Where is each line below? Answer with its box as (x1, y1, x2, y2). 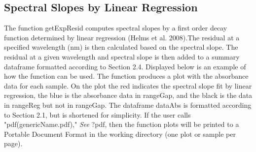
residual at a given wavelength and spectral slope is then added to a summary (4, 51, 240, 61)
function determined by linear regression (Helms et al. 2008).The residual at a (4, 32, 240, 42)
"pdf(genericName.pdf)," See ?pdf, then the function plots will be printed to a (4, 119, 239, 129)
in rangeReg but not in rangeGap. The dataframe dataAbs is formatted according (4, 99, 252, 110)
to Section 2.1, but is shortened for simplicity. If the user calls (4, 109, 191, 120)
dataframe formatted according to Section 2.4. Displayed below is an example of (4, 61, 246, 71)
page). (4, 138, 23, 149)
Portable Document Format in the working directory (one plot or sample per (4, 128, 236, 139)
